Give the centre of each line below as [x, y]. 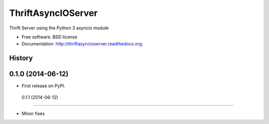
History [21, 58]
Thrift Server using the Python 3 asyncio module [59, 28]
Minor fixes [33, 114]
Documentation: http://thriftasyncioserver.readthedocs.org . [82, 44]
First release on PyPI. [44, 86]
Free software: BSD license [49, 37]
